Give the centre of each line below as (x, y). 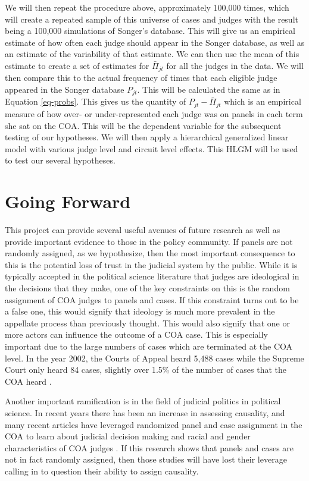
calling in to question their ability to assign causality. (102, 471)
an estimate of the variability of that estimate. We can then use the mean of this (152, 54)
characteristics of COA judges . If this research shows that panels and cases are (149, 447)
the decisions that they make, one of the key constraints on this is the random (147, 287)
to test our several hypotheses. (60, 160)
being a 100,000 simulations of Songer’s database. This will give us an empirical (150, 31)
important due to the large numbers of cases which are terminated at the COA (149, 346)
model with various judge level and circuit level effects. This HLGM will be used (152, 148)
